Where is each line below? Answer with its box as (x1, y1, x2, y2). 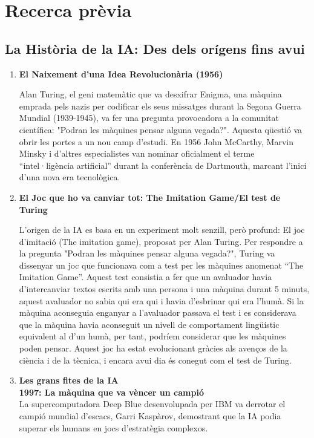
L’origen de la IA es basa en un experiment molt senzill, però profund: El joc (19, 223, 305, 236)
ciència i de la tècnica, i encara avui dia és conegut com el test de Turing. (19, 353, 292, 366)
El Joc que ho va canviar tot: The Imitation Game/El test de (19, 191, 281, 203)
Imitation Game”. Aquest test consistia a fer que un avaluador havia (19, 270, 272, 283)
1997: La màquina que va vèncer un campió (19, 385, 204, 398)
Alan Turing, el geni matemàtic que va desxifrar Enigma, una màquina (19, 88, 282, 100)
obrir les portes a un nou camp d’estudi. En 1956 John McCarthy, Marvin (19, 135, 293, 148)
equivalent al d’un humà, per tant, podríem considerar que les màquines (19, 330, 286, 342)
